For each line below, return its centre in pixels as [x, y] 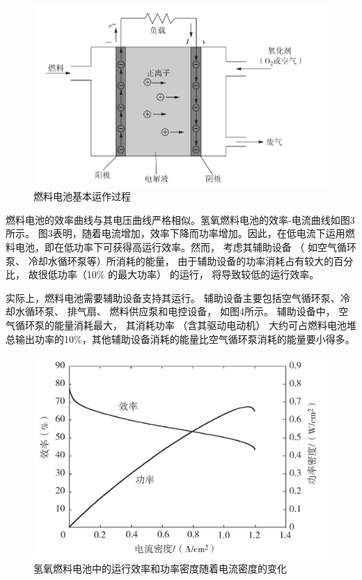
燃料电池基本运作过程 [82, 196]
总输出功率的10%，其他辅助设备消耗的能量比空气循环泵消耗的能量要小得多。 [180, 338]
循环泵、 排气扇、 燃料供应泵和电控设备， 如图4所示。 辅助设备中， [180, 311]
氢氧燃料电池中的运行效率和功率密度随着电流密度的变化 [160, 568]
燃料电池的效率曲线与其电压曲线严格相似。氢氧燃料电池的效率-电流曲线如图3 [180, 219]
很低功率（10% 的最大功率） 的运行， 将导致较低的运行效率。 [179, 274]
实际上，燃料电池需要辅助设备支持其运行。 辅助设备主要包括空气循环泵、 [173, 297]
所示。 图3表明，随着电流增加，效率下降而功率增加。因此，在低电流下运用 [175, 233]
